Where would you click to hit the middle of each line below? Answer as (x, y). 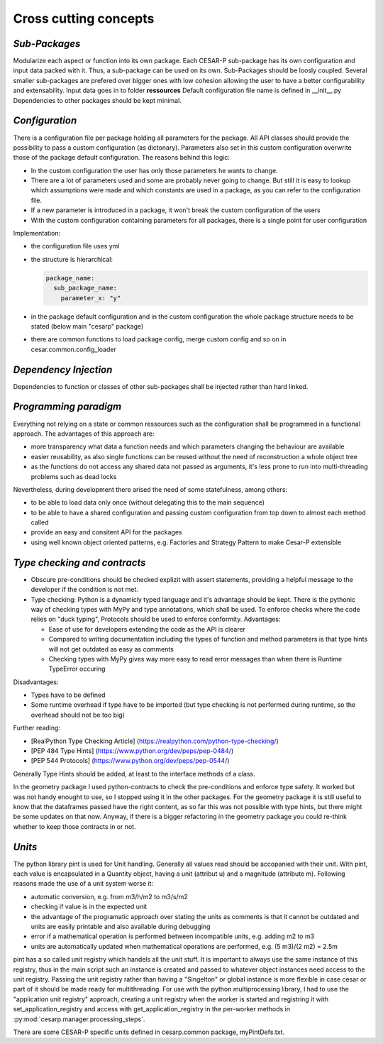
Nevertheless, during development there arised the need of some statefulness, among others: (150, 489)
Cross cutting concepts (84, 18)
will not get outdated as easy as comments (111, 649)
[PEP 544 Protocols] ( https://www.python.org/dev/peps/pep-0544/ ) (130, 761)
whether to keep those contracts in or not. (74, 826)
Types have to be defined (68, 695)
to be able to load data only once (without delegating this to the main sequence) (148, 502)
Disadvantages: (36, 682)
